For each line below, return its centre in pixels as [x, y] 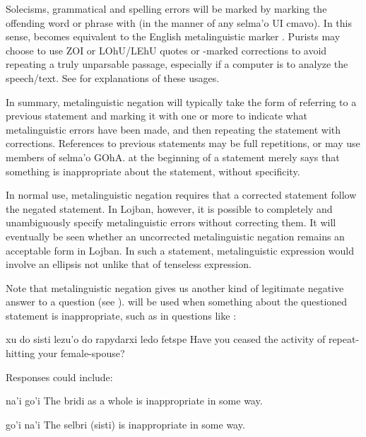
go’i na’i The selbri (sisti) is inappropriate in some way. [125, 424]
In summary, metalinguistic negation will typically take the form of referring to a [181, 101]
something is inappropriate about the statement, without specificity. [153, 171]
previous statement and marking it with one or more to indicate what [157, 116]
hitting [20, 353]
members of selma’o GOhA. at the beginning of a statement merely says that [173, 157]
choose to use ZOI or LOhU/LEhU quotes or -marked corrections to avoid [166, 50]
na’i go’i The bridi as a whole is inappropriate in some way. [134, 401]
